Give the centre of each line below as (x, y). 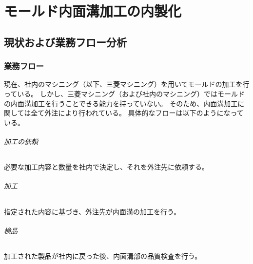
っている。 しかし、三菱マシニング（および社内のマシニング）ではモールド (124, 93)
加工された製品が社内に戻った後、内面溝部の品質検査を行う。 (103, 255)
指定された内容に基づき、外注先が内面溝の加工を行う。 (92, 211)
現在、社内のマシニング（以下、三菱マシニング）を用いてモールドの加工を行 (127, 84)
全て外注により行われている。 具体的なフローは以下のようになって (137, 113)
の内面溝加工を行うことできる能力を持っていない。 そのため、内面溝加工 (121, 103)
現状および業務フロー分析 (65, 42)
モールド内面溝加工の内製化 (93, 11)
